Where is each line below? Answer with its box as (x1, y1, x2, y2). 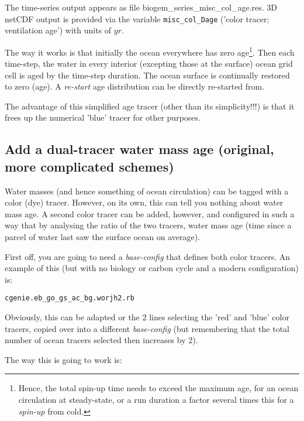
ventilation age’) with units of (5, 24, 112, 36)
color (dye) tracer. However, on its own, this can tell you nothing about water (5, 196, 284, 208)
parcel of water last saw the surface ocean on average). (5, 231, 200, 243)
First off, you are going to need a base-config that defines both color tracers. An (5, 250, 291, 262)
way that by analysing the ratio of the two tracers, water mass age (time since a (5, 219, 292, 231)
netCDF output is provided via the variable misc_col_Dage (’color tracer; (5, 12, 270, 25)
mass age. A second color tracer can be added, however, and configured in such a (5, 207, 295, 220)
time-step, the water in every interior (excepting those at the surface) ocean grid (5, 57, 293, 70)
